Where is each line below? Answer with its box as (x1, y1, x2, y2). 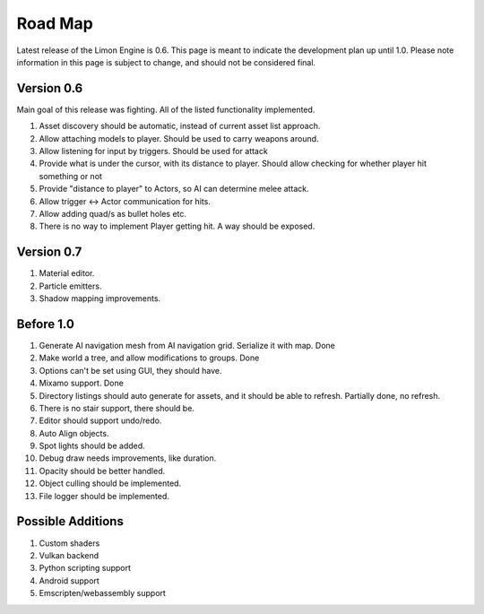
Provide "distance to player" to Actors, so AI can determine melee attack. (39, 184, 309, 195)
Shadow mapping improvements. (39, 293, 161, 304)
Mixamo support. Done (39, 377, 125, 389)
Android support (39, 575, 100, 586)
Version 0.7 (16, 245, 82, 260)
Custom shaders (39, 538, 100, 549)
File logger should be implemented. (39, 490, 170, 501)
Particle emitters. (39, 281, 102, 291)
